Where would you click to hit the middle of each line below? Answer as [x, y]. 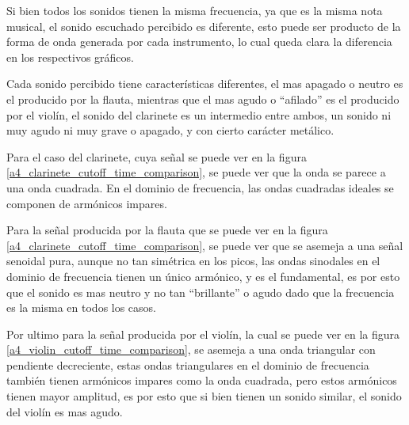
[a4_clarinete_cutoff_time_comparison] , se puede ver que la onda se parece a [196, 172]
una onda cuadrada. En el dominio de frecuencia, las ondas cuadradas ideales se [200, 187]
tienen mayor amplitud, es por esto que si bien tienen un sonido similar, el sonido [204, 396]
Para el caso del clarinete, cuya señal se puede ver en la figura [157, 156]
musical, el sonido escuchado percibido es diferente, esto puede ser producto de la [204, 26]
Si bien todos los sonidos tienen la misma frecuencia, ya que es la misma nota [195, 10]
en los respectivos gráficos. [70, 57]
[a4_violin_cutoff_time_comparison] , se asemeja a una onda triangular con [191, 349]
